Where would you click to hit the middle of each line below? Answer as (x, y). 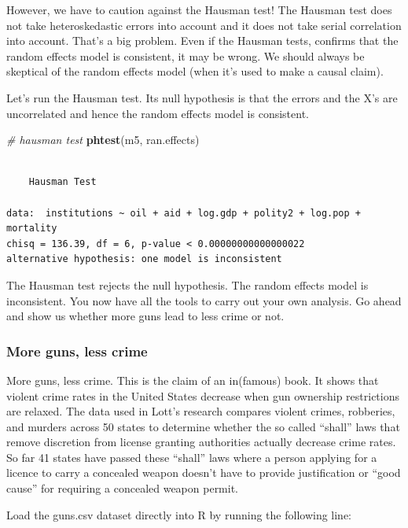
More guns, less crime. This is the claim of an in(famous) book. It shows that (193, 380)
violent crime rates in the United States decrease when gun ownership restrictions (203, 395)
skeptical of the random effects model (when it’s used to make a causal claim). (195, 71)
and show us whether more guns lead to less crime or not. (145, 316)
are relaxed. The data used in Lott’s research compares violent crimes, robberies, (201, 411)
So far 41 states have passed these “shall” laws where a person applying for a (192, 457)
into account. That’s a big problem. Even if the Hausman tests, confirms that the (202, 41)
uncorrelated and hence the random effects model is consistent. (158, 113)
